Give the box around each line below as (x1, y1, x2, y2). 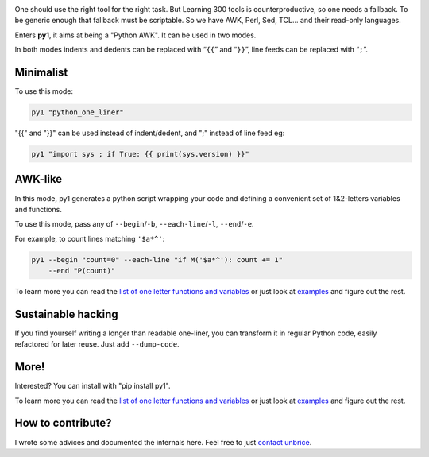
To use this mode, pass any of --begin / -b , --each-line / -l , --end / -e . (14, 219, 254, 229)
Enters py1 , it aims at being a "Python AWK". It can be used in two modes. (14, 30, 257, 40)
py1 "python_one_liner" (31, 108, 125, 117)
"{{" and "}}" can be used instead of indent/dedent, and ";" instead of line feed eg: (14, 128, 285, 138)
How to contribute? (14, 416, 112, 430)
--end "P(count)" (48, 266, 116, 276)
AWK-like (14, 172, 63, 186)
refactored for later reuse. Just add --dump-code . (14, 339, 180, 349)
